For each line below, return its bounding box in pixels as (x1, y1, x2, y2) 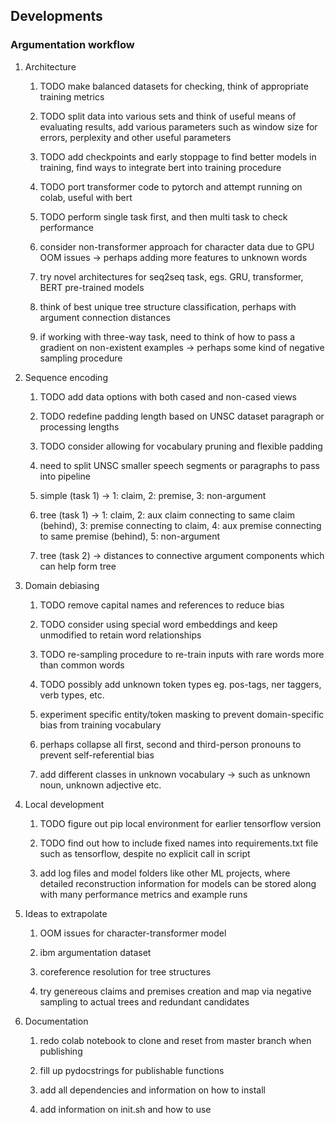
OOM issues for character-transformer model (39, 927, 227, 939)
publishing (39, 1045, 83, 1057)
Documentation (24, 1015, 89, 1027)
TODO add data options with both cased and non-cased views (39, 390, 297, 403)
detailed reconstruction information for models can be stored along (39, 877, 317, 889)
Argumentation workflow (10, 38, 135, 52)
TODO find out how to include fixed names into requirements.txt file (39, 837, 319, 849)
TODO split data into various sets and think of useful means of (39, 110, 297, 122)
